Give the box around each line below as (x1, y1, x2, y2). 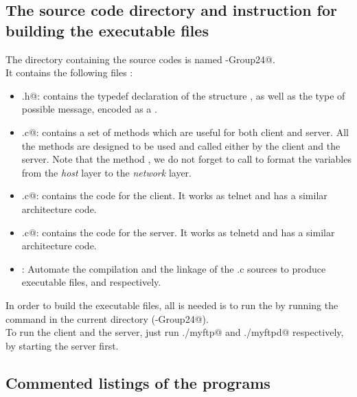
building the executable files (5, 19, 209, 41)
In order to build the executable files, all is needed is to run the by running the (5, 297, 338, 312)
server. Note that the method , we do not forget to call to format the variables (21, 152, 352, 166)
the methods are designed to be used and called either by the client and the (21, 138, 341, 152)
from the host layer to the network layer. (21, 165, 192, 179)
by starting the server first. (5, 338, 119, 352)
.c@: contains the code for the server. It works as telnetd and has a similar (21, 225, 335, 239)
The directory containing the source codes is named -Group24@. (5, 52, 275, 66)
